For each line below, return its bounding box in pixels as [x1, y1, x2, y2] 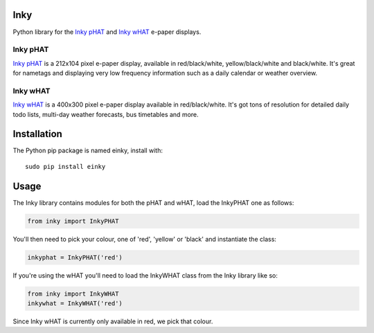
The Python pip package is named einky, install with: [12, 146, 163, 155]
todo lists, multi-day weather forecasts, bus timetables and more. [12, 110, 199, 118]
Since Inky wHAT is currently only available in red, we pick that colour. [12, 317, 213, 325]
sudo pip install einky [25, 163, 106, 170]
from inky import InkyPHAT [27, 217, 119, 225]
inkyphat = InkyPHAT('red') [27, 253, 123, 261]
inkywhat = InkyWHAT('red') [27, 300, 123, 307]
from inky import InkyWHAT [27, 289, 119, 298]
